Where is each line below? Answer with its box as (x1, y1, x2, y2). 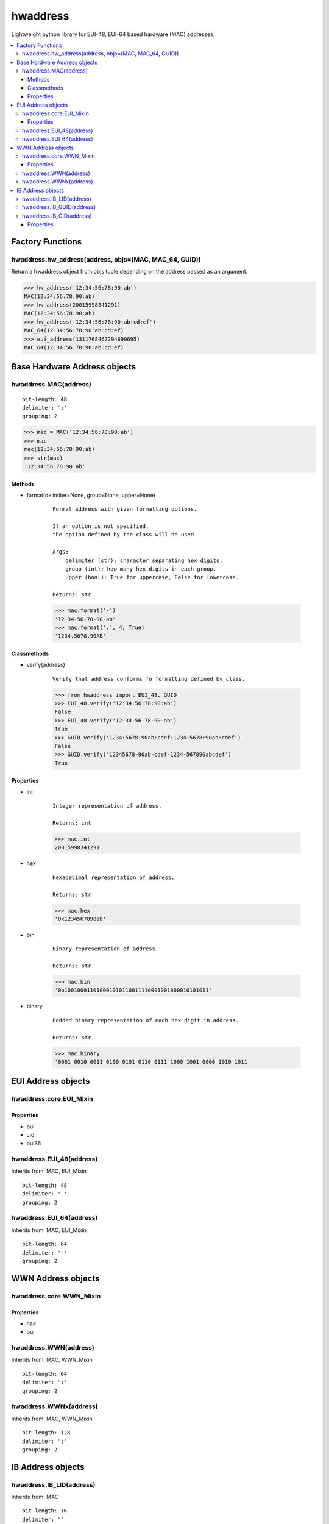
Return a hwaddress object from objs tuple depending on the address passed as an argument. (11, 268, 248, 276)
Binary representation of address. (52, 945, 159, 952)
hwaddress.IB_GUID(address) (22, 204, 96, 211)
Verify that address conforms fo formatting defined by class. (52, 675, 246, 682)
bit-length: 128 (22, 1430, 71, 1436)
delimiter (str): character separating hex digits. (65, 557, 223, 564)
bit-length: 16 (22, 1508, 68, 1514)
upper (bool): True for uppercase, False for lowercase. (65, 574, 239, 581)
